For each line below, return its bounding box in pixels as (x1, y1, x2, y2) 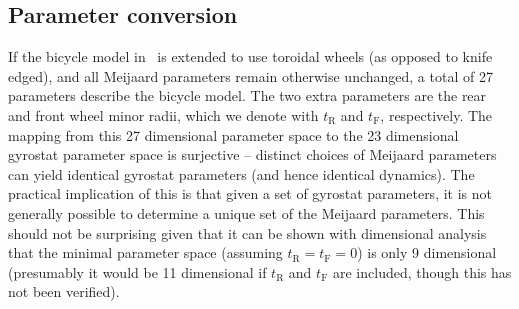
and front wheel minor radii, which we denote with (8, 104, 319, 125)
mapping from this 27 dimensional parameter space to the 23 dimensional (8, 124, 459, 145)
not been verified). (8, 281, 120, 302)
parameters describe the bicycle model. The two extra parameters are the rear (8, 85, 487, 106)
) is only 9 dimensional (357, 242, 497, 263)
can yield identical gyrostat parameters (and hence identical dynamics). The (8, 163, 475, 184)
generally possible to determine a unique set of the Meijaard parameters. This (8, 202, 485, 223)
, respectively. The (380, 104, 493, 125)
